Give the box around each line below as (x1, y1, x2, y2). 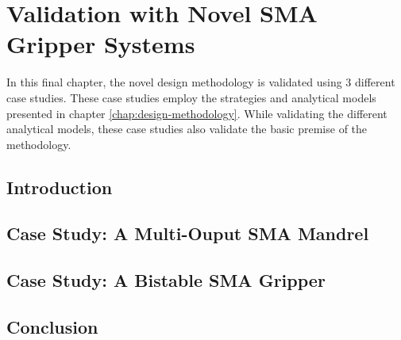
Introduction (6, 174, 113, 199)
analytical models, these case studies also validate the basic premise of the (6, 120, 368, 137)
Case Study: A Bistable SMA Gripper (6, 268, 326, 292)
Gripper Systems (6, 28, 195, 60)
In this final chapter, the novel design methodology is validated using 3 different (6, 74, 395, 90)
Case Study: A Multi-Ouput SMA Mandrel (6, 221, 369, 246)
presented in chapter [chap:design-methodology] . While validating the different (6, 105, 388, 121)
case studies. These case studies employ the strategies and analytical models (6, 89, 376, 105)
